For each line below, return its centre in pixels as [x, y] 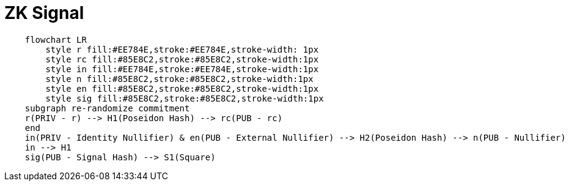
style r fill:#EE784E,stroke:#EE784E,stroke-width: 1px [182, 49]
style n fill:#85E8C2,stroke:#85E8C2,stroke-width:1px [179, 79]
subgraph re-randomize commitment [107, 108]
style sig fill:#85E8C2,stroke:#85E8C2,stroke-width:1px [185, 98]
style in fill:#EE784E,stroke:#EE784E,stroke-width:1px [182, 69]
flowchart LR [56, 39]
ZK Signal [44, 13]
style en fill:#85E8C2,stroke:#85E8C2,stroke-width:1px [182, 88]
